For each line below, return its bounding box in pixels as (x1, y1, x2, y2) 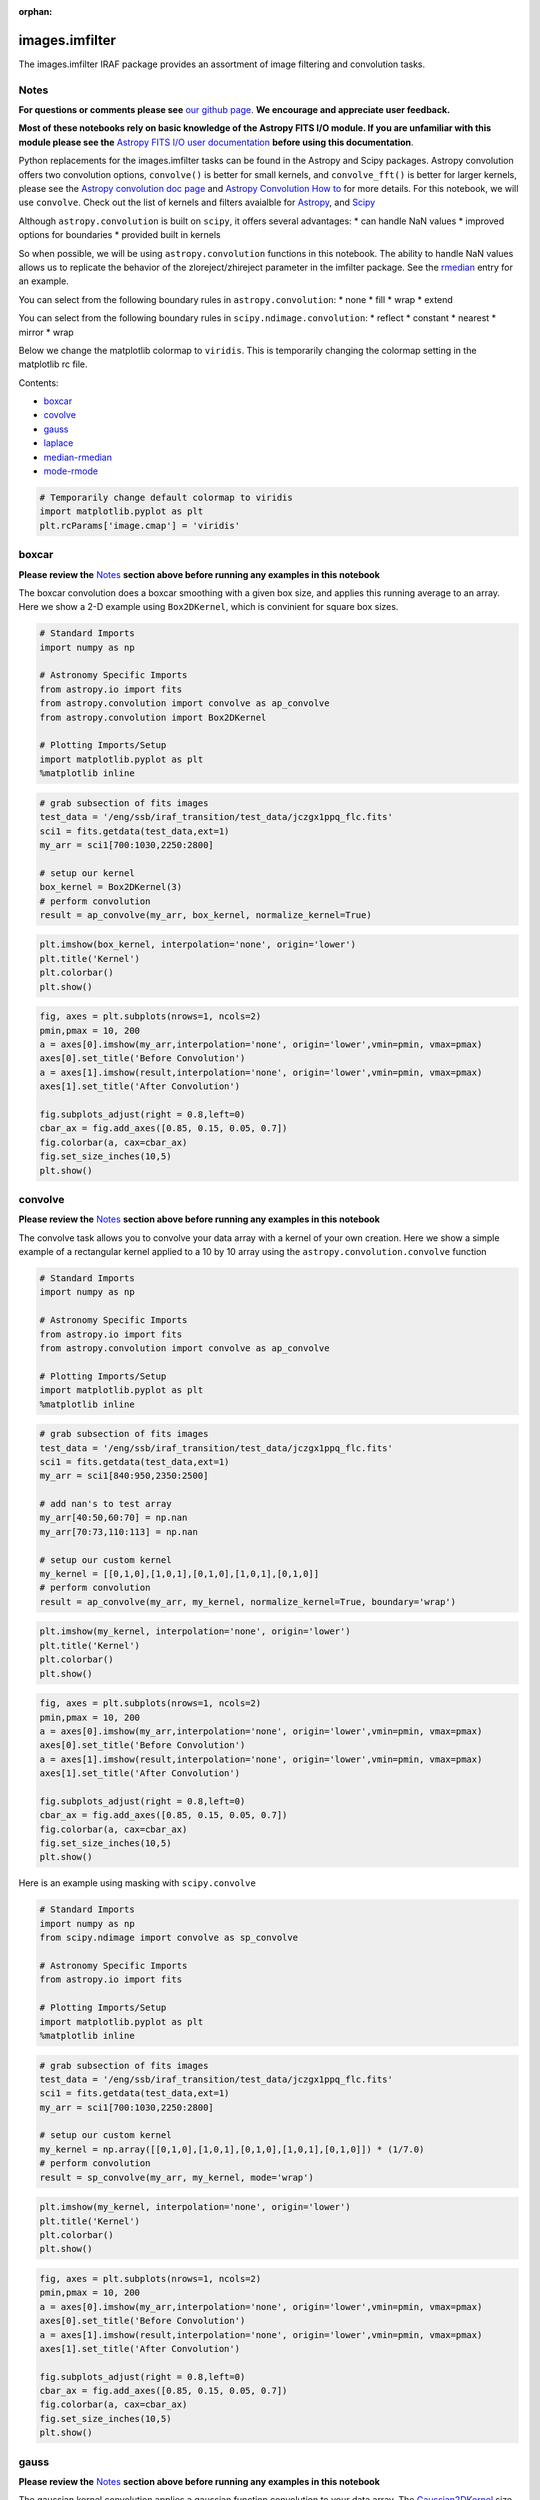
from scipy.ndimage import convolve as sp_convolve (39, 1932, 299, 1944)
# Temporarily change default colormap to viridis (39, 492, 294, 504)
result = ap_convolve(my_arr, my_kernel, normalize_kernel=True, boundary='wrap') (39, 1596, 457, 1607)
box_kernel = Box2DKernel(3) (39, 881, 183, 893)
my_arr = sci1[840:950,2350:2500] (39, 1470, 209, 1482)
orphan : (18, 6, 53, 17)
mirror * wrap (18, 326, 74, 338)
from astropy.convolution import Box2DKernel (39, 711, 267, 723)
